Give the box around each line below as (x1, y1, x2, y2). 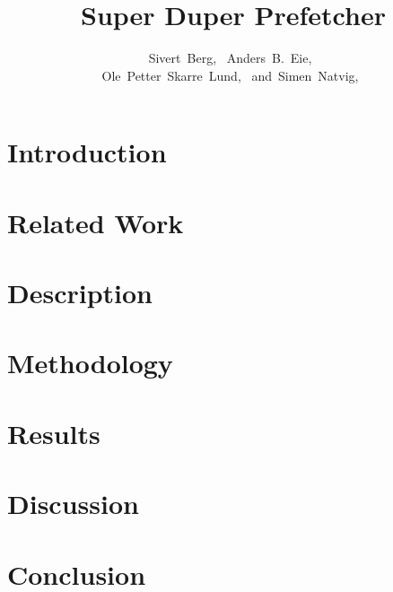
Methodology (7, 344, 173, 381)
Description (7, 274, 153, 311)
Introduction (7, 134, 167, 170)
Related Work (7, 204, 184, 240)
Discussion (7, 485, 139, 522)
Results (7, 414, 100, 451)
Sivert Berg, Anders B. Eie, (148, 48, 312, 67)
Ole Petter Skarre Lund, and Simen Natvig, (101, 65, 359, 84)
